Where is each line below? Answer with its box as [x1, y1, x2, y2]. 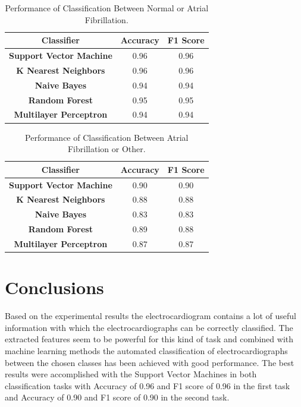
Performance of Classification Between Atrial [25, 131, 189, 143]
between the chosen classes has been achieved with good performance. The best [5, 356, 294, 368]
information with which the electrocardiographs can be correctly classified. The [5, 321, 293, 333]
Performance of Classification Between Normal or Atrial [5, 2, 209, 14]
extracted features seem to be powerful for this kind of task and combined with [5, 333, 294, 345]
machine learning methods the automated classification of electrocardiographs [5, 344, 288, 356]
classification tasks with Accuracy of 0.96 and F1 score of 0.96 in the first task [5, 379, 290, 392]
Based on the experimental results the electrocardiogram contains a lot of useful [5, 310, 296, 322]
